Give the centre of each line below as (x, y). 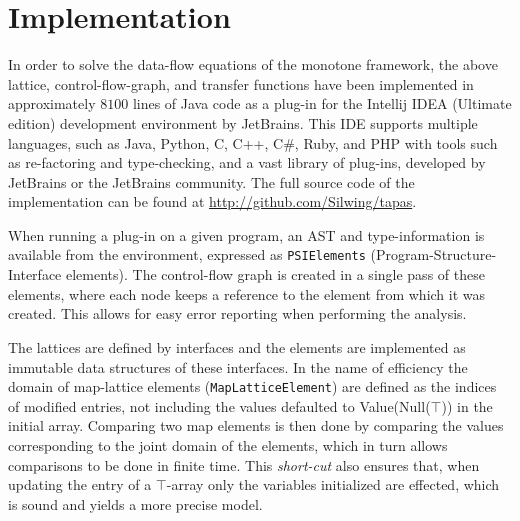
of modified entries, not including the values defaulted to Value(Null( (219, 405)
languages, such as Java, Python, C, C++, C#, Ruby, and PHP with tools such (253, 142)
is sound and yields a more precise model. (135, 503)
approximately (52, 103)
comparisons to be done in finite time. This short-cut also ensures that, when (244, 464)
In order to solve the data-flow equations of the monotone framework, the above (253, 64)
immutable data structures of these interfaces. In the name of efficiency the (238, 366)
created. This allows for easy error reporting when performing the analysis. (237, 313)
